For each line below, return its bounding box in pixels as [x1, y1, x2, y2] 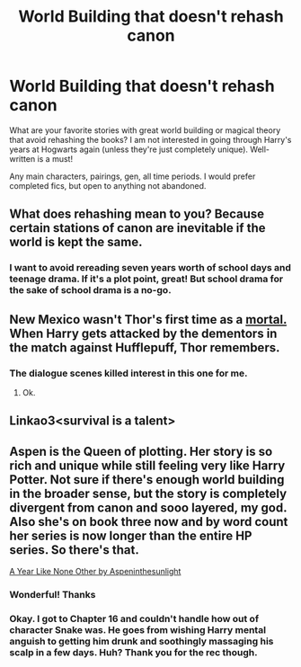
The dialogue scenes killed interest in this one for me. [9, 367, 248, 379]
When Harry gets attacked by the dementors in [9, 325, 278, 341]
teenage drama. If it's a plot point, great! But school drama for [9, 272, 284, 285]
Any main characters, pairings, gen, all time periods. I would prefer [9, 171, 256, 182]
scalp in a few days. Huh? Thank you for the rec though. [9, 645, 258, 658]
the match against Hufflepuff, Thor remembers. [9, 340, 280, 355]
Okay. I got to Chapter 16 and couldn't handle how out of [9, 612, 259, 625]
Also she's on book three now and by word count [9, 514, 288, 529]
